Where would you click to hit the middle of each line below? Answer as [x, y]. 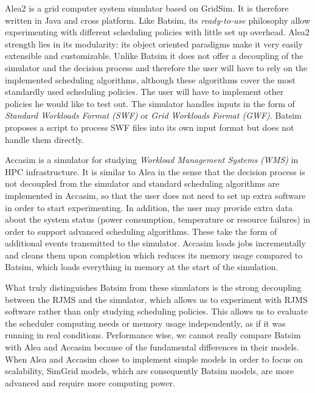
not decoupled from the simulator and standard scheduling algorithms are [142, 183]
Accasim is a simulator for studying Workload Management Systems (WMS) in [152, 160]
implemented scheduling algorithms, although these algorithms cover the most [150, 79]
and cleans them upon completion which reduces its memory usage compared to [154, 255]
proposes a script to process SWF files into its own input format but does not [150, 127]
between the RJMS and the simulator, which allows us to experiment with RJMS [156, 299]
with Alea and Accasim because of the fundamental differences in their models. [152, 347]
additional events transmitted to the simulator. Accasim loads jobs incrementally [155, 243]
